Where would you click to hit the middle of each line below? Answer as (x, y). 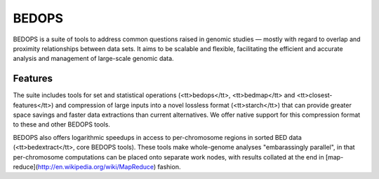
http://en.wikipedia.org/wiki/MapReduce (96, 166)
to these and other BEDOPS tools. (61, 124)
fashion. (169, 166)
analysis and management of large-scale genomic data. (94, 59)
